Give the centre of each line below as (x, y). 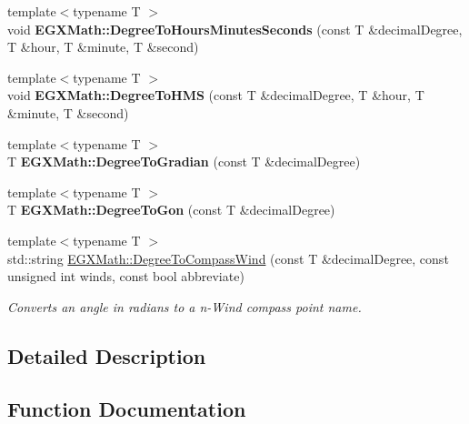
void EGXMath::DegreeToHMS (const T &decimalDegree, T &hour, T (216, 95)
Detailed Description (107, 355)
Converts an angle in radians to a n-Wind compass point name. (185, 306)
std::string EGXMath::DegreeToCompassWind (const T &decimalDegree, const (228, 258)
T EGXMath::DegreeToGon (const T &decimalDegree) (171, 210)
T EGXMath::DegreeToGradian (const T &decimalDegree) (184, 162)
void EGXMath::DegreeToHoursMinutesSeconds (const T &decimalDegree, (235, 29)
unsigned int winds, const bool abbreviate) (126, 276)
